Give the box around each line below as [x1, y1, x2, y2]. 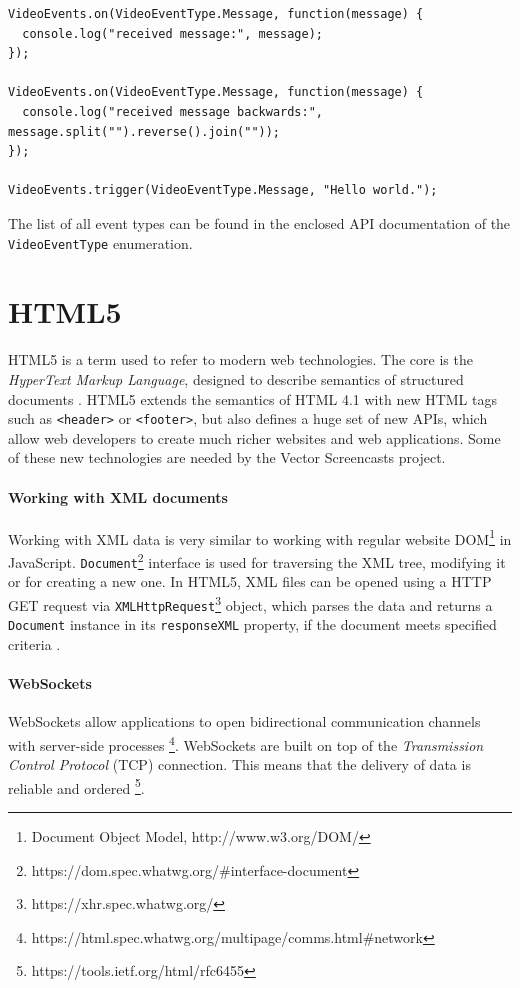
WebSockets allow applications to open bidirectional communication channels [8, 711, 481, 732]
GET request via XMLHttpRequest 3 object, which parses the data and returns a [8, 591, 493, 615]
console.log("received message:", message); [22, 26, 323, 41]
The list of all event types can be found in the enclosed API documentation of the [8, 212, 511, 233]
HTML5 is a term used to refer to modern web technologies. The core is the [8, 349, 473, 370]
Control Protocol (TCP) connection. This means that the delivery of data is [8, 754, 471, 775]
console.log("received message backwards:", [22, 104, 323, 119]
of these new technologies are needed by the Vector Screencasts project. [8, 447, 446, 468]
